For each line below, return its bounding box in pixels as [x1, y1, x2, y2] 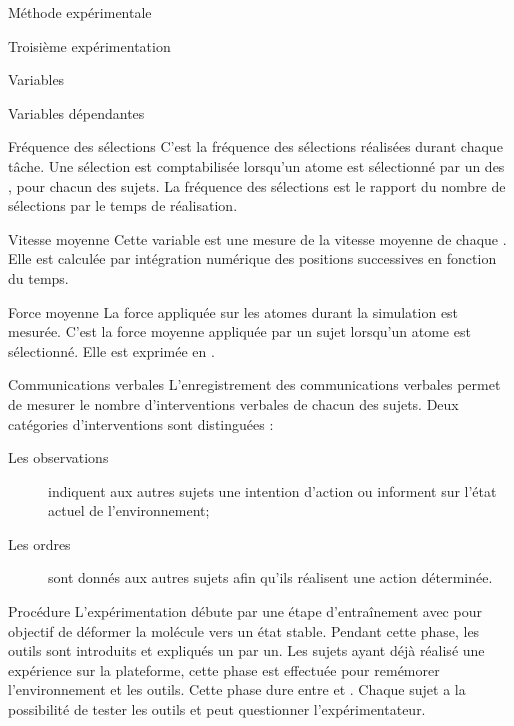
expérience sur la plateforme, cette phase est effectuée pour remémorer [8, 659, 440, 680]
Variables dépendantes [8, 102, 145, 123]
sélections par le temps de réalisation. [8, 195, 238, 216]
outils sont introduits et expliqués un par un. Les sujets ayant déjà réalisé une [8, 640, 485, 661]
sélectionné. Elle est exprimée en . [8, 340, 215, 361]
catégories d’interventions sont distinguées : [8, 413, 274, 434]
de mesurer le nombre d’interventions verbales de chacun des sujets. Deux [8, 393, 459, 414]
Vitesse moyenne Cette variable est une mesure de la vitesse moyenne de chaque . [8, 228, 507, 249]
